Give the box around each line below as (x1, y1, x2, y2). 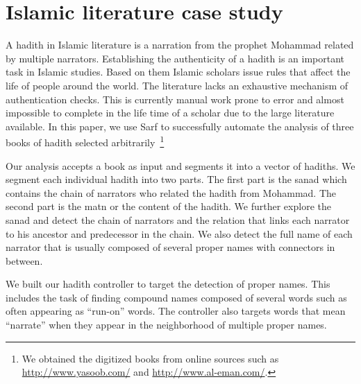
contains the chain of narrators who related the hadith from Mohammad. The (6, 185, 336, 200)
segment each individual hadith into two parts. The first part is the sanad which (6, 172, 347, 186)
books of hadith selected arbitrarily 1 (6, 133, 165, 149)
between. (6, 253, 43, 268)
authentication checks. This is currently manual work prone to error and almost (6, 91, 344, 106)
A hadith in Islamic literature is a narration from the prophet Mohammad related (6, 37, 354, 52)
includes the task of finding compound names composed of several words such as (6, 290, 347, 304)
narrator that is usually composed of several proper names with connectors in (6, 240, 335, 254)
